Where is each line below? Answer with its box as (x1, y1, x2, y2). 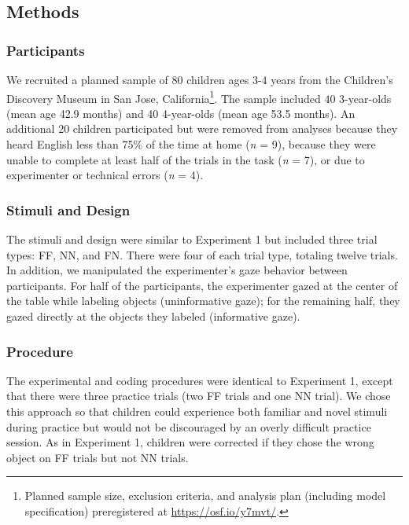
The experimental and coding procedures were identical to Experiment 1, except (6, 372, 393, 388)
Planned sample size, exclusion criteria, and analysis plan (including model (24, 487, 386, 504)
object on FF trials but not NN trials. (6, 449, 189, 465)
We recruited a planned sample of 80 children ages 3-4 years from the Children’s (6, 72, 393, 87)
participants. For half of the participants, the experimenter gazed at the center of (6, 277, 398, 293)
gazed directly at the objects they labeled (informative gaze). (6, 308, 300, 324)
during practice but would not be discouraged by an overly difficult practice (6, 418, 371, 435)
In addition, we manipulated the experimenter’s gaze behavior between (6, 262, 348, 278)
